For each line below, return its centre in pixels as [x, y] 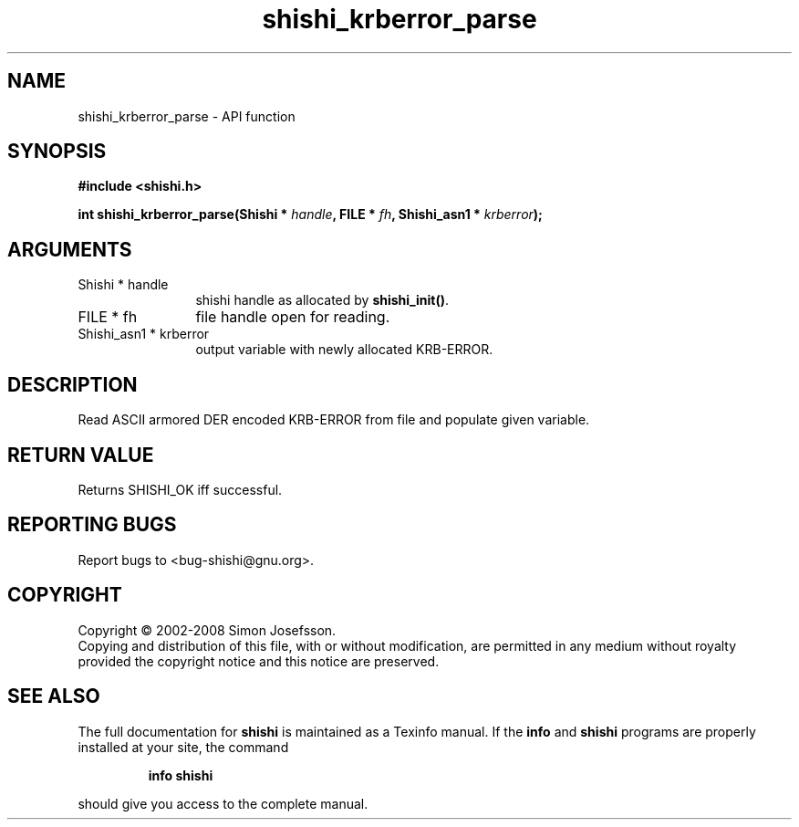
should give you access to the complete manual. [223, 803]
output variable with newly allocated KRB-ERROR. [344, 350]
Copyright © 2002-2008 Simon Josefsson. [207, 630]
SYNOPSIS [57, 152]
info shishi [181, 775]
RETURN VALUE [81, 455]
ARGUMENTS [70, 249]
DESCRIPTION [73, 384]
